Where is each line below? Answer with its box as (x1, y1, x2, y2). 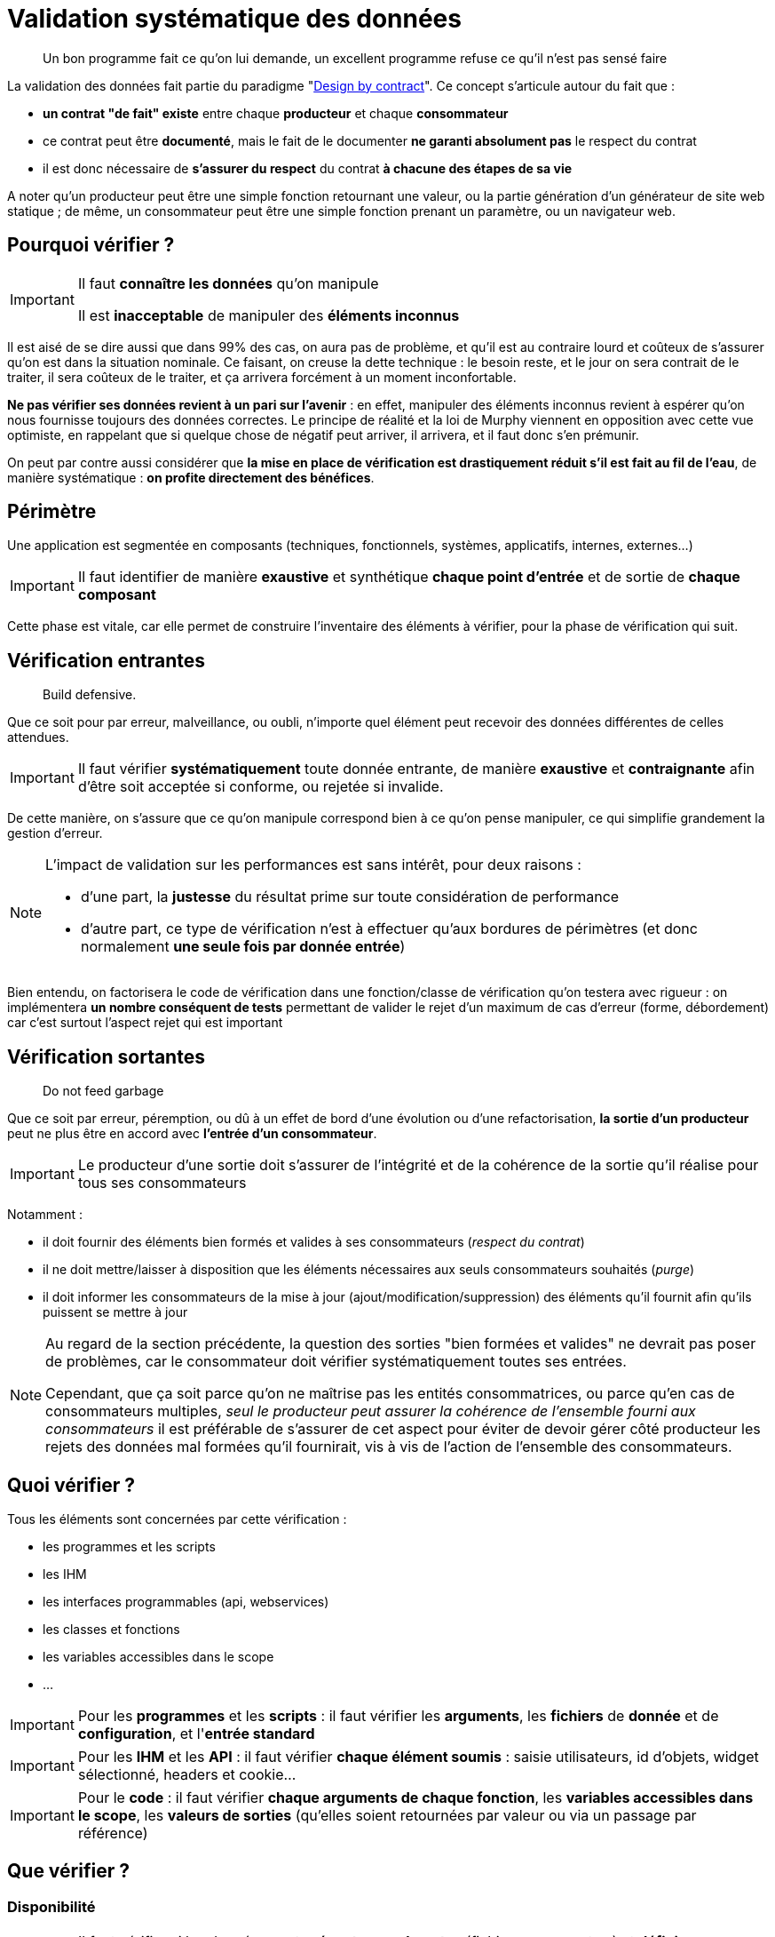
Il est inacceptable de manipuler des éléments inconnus (77, 306, 460, 324)
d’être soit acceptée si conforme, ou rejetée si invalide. (77, 777, 444, 796)
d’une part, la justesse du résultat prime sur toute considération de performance (81, 888, 620, 906)
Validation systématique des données (7, 4, 462, 34)
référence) (77, 1823, 148, 1842)
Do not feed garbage (43, 1083, 164, 1099)
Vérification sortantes (7, 1045, 205, 1068)
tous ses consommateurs (77, 1174, 247, 1192)
